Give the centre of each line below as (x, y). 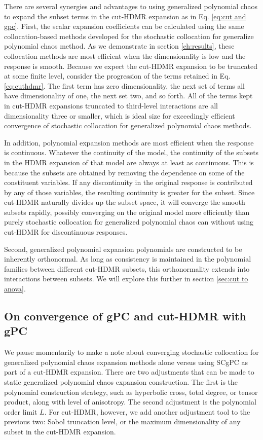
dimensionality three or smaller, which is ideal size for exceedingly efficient (120, 115)
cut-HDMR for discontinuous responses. (66, 232)
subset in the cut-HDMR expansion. (60, 431)
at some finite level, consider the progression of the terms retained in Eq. (117, 76)
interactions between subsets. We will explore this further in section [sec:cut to (126, 279)
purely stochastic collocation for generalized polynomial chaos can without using (129, 222)
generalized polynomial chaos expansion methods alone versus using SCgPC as (126, 362)
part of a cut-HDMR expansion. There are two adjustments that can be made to (129, 372)
